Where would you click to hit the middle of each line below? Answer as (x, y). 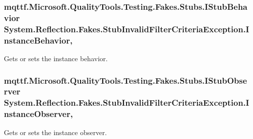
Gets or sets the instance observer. (55, 132)
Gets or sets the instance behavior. (56, 58)
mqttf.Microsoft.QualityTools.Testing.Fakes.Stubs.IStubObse (126, 80)
